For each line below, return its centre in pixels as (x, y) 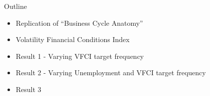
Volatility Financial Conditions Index (73, 39)
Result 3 (28, 89)
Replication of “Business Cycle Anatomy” (79, 23)
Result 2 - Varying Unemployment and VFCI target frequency (111, 72)
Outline (15, 6)
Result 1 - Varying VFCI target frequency (80, 56)
